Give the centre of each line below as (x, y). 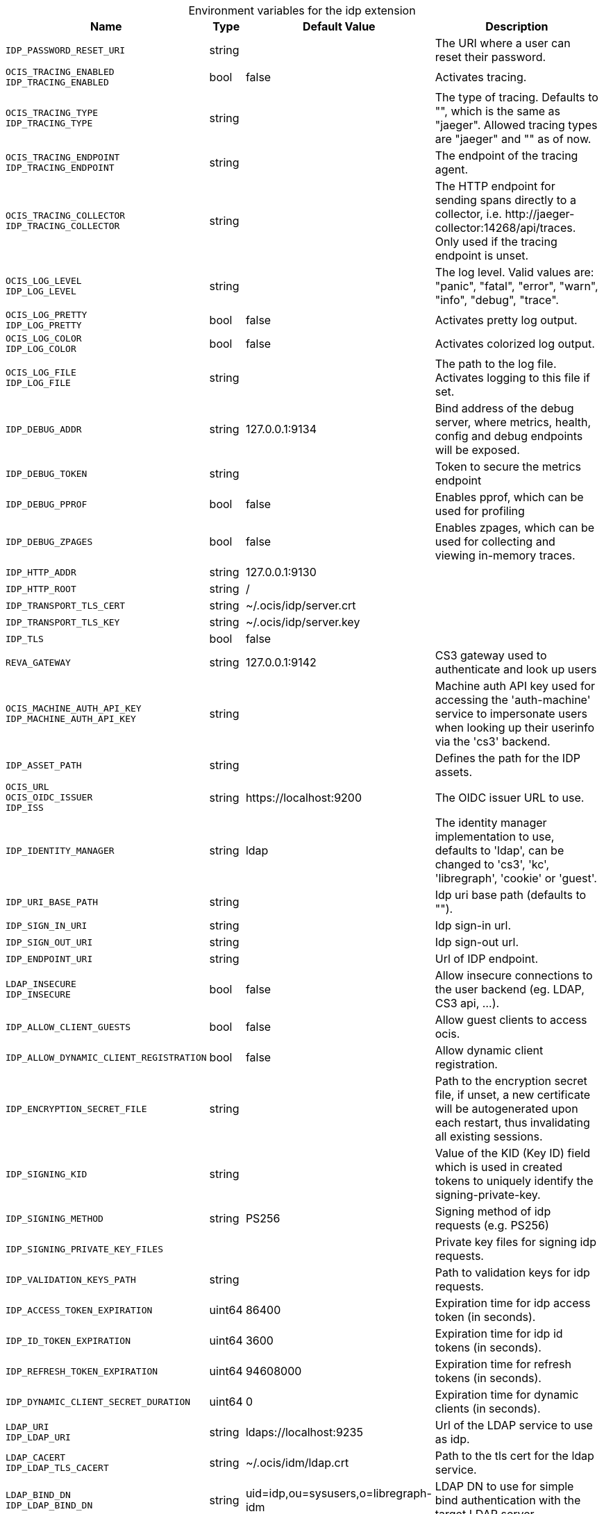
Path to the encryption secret (511, 1081)
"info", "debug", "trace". (497, 300)
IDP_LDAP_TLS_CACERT (57, 1468)
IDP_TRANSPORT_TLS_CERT (66, 605)
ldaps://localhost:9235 (304, 1432)
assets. (454, 772)
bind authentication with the (508, 1500)
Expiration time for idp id (499, 1334)
